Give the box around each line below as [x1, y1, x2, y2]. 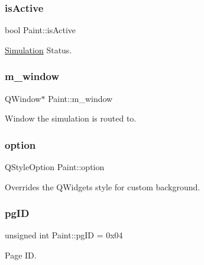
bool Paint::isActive [5, 24, 76, 36]
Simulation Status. [5, 43, 72, 56]
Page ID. [5, 249, 37, 261]
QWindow [5, 92, 41, 104]
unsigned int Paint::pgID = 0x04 [5, 229, 123, 241]
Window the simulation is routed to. [5, 112, 137, 124]
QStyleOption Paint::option [5, 161, 105, 173]
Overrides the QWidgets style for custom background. [5, 180, 200, 193]
